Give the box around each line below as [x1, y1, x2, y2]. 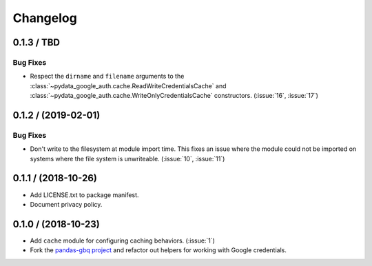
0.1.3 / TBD [12, 37, 60, 48]
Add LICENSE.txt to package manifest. [30, 190, 139, 199]
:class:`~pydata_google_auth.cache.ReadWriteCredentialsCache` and [30, 81, 227, 90]
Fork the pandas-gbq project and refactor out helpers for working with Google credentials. [30, 246, 287, 254]
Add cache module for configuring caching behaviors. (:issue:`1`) [30, 236, 215, 245]
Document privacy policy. [30, 200, 103, 208]
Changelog [12, 10, 77, 25]
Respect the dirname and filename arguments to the [30, 72, 185, 81]
